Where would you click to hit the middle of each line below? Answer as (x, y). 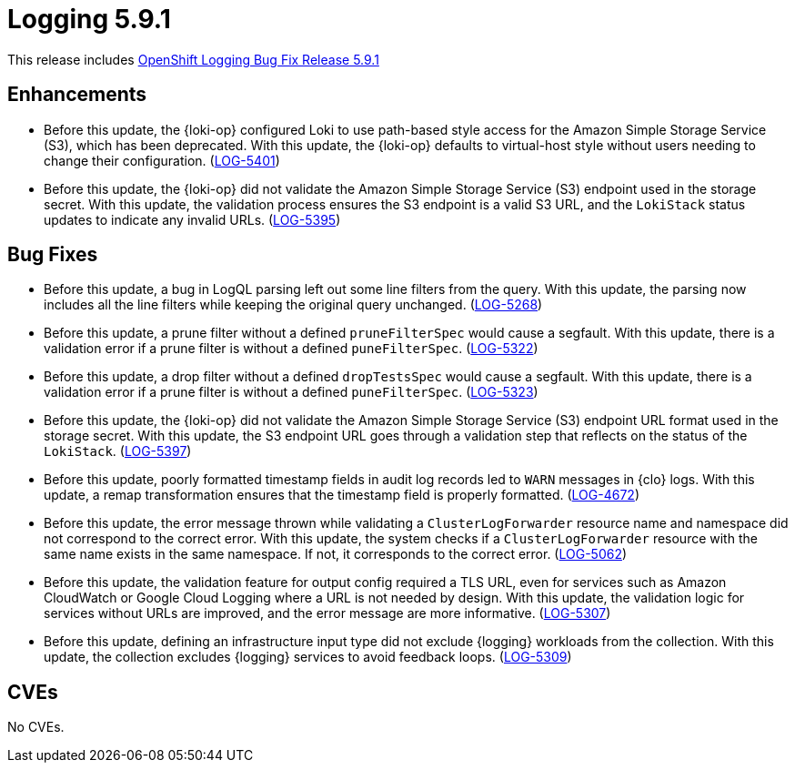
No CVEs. (36, 727)
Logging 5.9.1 (89, 19)
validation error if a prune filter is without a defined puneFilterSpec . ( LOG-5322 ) (291, 349)
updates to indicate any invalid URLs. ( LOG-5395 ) (192, 219)
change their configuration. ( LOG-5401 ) (162, 160)
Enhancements (77, 95)
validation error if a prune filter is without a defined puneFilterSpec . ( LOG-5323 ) (291, 392)
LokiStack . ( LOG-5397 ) (118, 451)
